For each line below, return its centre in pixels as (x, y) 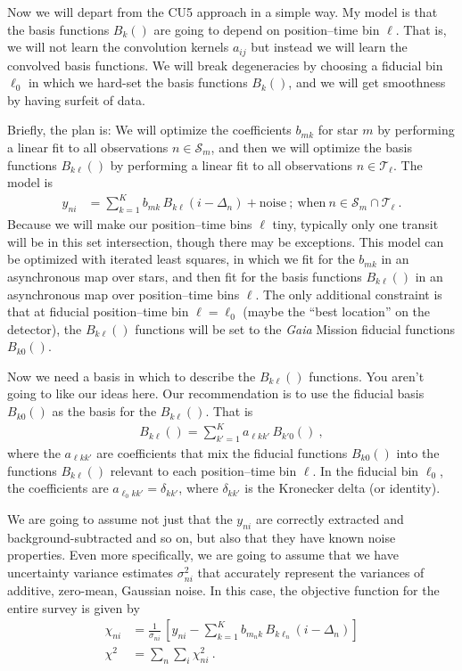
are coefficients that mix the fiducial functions (222, 452)
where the (34, 452)
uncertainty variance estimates (91, 573)
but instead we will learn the (329, 47)
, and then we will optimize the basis (311, 147)
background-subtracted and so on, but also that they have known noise (202, 537)
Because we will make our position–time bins (130, 224)
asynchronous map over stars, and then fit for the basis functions (185, 276)
